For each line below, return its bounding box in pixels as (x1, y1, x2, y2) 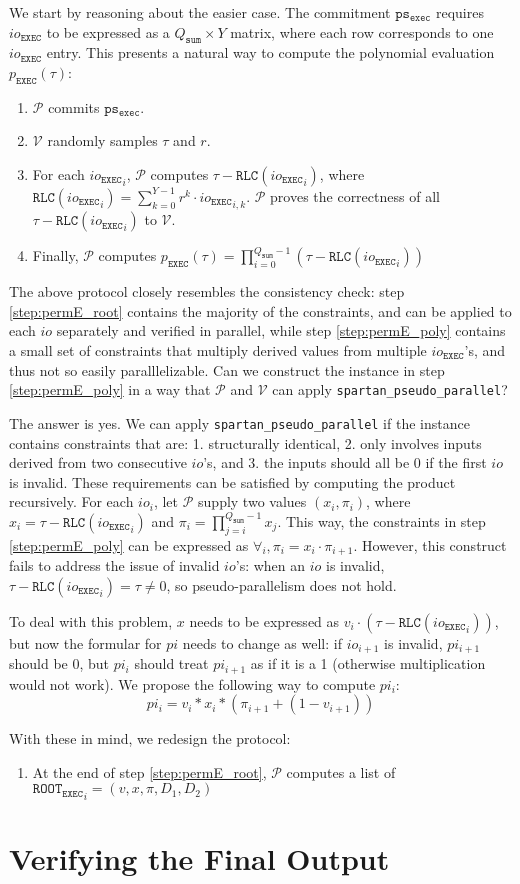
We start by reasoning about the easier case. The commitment (9, 2, 391, 22)
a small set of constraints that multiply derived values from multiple (9, 340, 427, 360)
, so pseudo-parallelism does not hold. (166, 574, 397, 595)
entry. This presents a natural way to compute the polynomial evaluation (46, 42, 495, 63)
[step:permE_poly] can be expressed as (9, 534, 249, 555)
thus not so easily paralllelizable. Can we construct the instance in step (9, 359, 445, 380)
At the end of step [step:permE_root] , (32, 761, 267, 782)
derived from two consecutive (9, 452, 187, 473)
